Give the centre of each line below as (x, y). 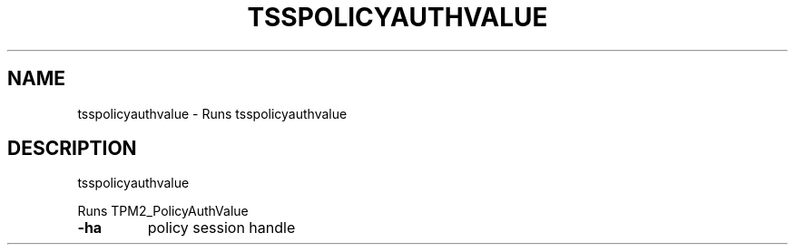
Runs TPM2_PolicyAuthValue (163, 211)
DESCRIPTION (72, 149)
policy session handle (221, 228)
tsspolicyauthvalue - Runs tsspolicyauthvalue (212, 113)
